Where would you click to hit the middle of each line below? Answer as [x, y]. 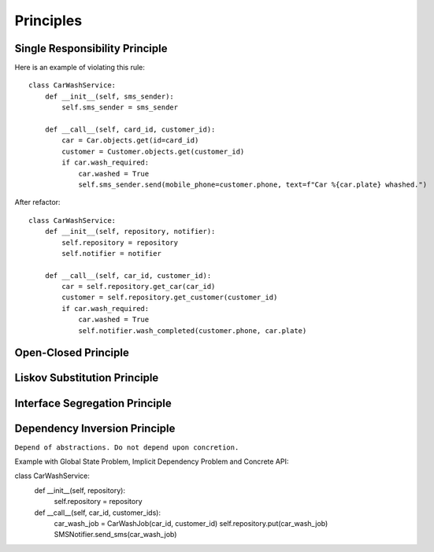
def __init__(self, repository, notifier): [130, 232]
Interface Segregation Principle [93, 403]
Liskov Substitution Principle [87, 378]
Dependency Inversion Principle [95, 428]
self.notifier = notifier [111, 253]
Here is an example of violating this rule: [80, 68]
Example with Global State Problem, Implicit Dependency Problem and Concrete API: [152, 461]
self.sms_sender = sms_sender [120, 107]
